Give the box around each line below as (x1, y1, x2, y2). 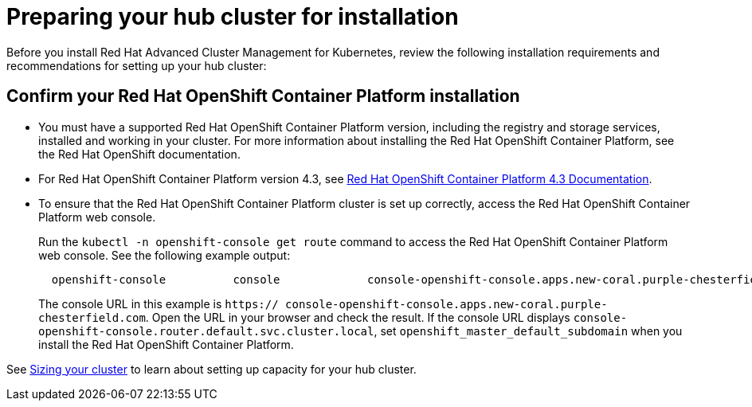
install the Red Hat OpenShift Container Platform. (38, 337, 294, 351)
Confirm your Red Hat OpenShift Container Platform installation (6, 86, 520, 107)
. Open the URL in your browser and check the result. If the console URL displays (145, 310, 570, 324)
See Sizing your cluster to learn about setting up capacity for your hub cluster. (6, 362, 417, 376)
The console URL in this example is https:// (38, 296, 279, 311)
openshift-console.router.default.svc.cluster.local (38, 324, 374, 338)
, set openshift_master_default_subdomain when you (374, 323, 683, 338)
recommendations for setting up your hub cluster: (6, 58, 267, 72)
